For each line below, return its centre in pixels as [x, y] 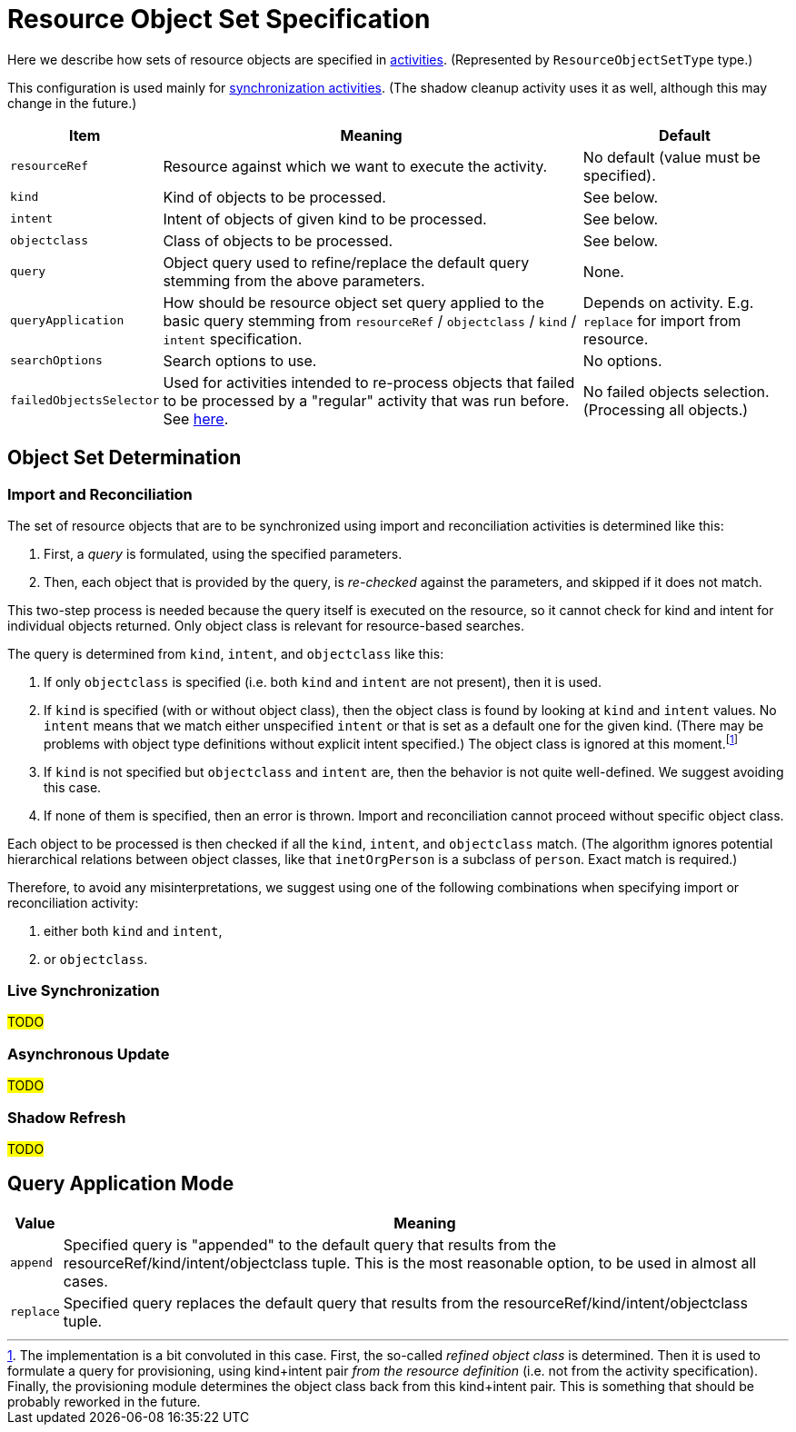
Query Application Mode [121, 1184]
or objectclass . [96, 959]
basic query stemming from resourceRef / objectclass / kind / [370, 320]
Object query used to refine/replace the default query [346, 262]
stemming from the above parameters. [294, 280]
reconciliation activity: [73, 902]
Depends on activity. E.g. [668, 302]
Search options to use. [240, 360]
